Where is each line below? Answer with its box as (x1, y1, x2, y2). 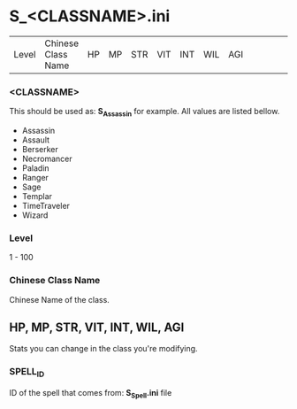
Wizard (21, 210, 49, 220)
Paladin (21, 163, 50, 174)
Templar (21, 191, 53, 202)
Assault (21, 135, 50, 145)
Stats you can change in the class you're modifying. (9, 343, 198, 354)
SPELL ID (9, 366, 45, 380)
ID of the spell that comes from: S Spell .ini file (9, 388, 172, 400)
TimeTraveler (21, 201, 71, 212)
